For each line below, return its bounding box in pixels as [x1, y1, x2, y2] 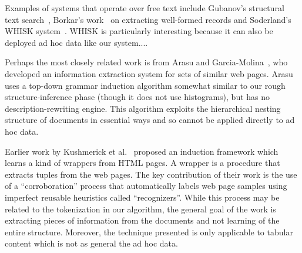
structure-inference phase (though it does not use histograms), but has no [5, 91, 270, 103]
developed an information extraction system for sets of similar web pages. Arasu [5, 67, 293, 79]
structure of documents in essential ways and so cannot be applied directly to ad [5, 114, 295, 126]
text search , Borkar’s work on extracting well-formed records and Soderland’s [5, 13, 291, 25]
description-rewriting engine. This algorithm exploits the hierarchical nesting [5, 102, 281, 114]
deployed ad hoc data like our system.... [5, 36, 148, 48]
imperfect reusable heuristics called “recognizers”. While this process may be [5, 191, 280, 203]
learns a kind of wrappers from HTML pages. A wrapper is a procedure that [5, 157, 280, 169]
